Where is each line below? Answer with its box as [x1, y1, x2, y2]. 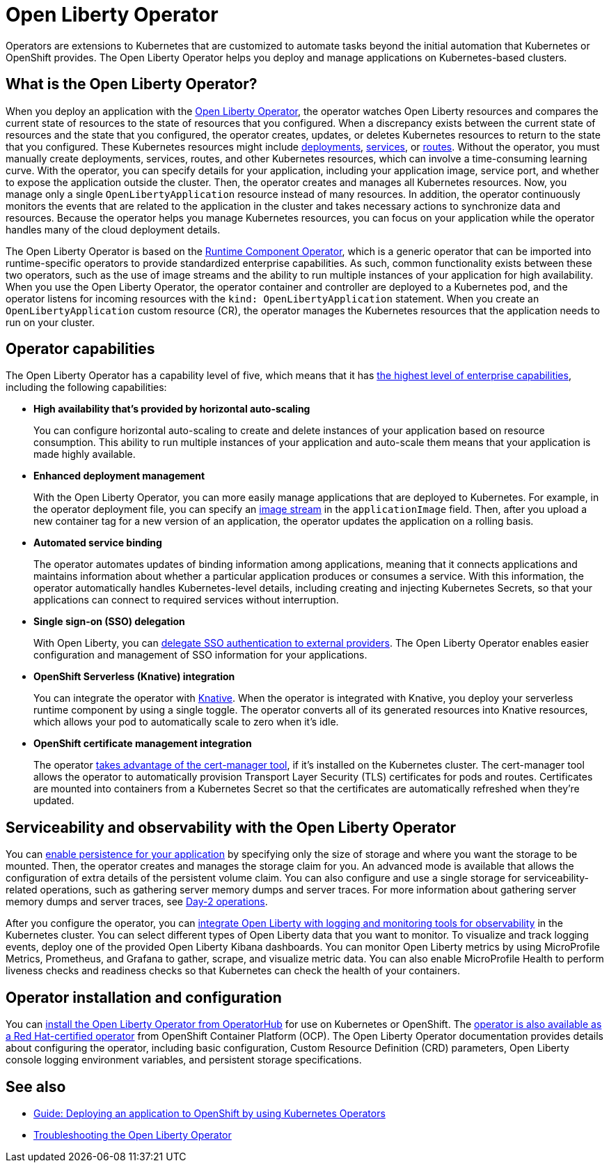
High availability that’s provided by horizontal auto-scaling [33, 403, 310, 415]
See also [6, 1077, 66, 1096]
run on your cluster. [6, 316, 95, 328]
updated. [33, 794, 74, 807]
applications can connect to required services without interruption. [33, 594, 339, 606]
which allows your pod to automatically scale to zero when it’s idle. [33, 716, 339, 728]
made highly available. [33, 448, 136, 461]
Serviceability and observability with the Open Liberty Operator [6, 818, 457, 836]
